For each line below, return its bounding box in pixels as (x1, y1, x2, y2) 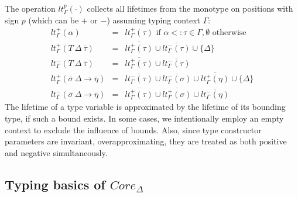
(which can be (28, 13, 79, 26)
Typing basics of (5, 175, 105, 193)
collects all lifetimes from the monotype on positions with (87, 2, 293, 14)
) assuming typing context (107, 13, 201, 26)
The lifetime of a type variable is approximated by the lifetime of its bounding (5, 101, 286, 113)
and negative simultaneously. (5, 146, 108, 158)
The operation (5, 2, 56, 14)
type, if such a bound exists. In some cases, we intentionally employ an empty (5, 112, 284, 124)
